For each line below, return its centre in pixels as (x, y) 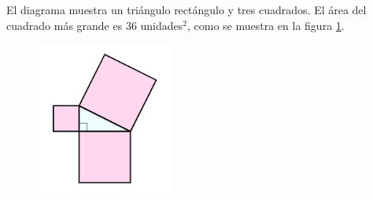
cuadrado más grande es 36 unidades (95, 25)
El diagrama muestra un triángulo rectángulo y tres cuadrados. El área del (186, 9)
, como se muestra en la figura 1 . (266, 25)
